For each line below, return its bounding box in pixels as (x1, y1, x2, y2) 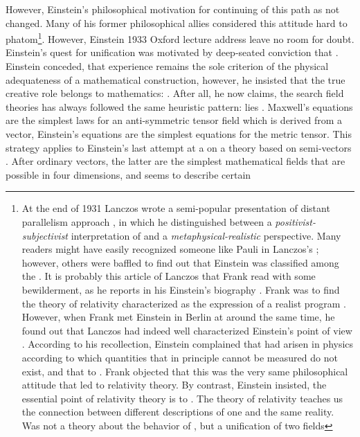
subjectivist (21, 228, 69, 242)
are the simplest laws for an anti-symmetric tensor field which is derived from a (6, 113, 342, 127)
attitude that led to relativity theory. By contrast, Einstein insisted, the (21, 377, 327, 392)
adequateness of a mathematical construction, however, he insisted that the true (6, 72, 345, 87)
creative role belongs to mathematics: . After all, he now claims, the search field (6, 86, 344, 100)
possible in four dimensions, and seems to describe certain (6, 167, 251, 181)
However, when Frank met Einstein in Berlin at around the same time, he (21, 310, 335, 324)
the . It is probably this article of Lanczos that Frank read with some (21, 269, 316, 283)
